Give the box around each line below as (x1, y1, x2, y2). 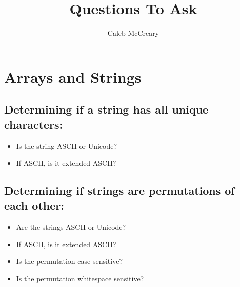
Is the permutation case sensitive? (16, 256, 123, 267)
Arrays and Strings (4, 66, 142, 87)
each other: (4, 197, 64, 213)
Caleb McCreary (107, 28, 159, 38)
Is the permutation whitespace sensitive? (16, 273, 144, 284)
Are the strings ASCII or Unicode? (16, 222, 126, 232)
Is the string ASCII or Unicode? (16, 140, 117, 151)
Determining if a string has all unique (4, 101, 209, 117)
